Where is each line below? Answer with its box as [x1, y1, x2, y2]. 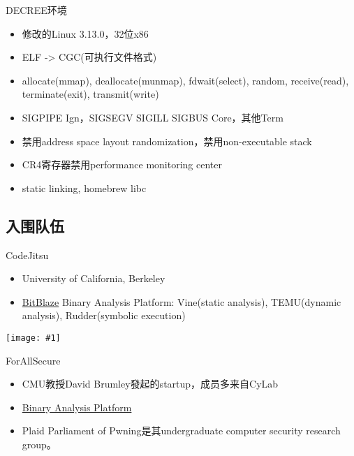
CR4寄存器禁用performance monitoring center [22, 157, 222, 172]
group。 [22, 436, 57, 451]
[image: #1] [6, 332, 61, 343]
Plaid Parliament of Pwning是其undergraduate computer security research [22, 423, 341, 438]
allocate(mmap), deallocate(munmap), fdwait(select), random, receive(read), [22, 73, 349, 87]
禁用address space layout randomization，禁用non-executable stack [22, 133, 312, 148]
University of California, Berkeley [22, 271, 165, 286]
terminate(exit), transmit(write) [22, 87, 159, 101]
